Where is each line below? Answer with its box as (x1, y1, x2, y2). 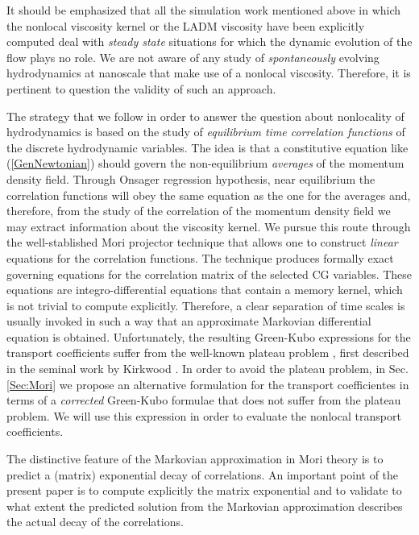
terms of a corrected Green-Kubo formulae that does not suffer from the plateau (6, 392, 401, 409)
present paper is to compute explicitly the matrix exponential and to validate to (6, 482, 402, 499)
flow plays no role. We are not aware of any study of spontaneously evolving (6, 48, 380, 65)
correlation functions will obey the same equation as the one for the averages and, (6, 186, 411, 203)
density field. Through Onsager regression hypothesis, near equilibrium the (6, 170, 375, 187)
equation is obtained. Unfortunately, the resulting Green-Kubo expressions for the (6, 328, 411, 345)
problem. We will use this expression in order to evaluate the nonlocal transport (6, 407, 401, 424)
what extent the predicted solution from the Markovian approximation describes (6, 497, 403, 514)
